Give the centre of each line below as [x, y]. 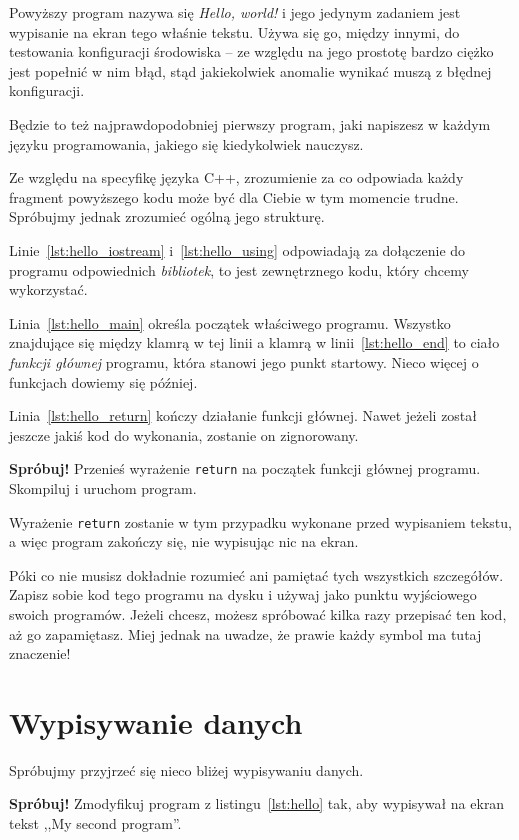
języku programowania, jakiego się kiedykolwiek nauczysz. [186, 143]
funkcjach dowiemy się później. [103, 381]
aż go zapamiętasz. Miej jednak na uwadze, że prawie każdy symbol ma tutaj [245, 633]
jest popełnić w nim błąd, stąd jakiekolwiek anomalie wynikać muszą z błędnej [250, 70]
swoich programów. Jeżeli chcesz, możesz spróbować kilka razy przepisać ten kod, [258, 613]
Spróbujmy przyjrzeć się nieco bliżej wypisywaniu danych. [186, 769]
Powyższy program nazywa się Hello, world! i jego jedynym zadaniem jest [235, 12]
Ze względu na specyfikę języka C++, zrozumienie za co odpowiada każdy [236, 177]
